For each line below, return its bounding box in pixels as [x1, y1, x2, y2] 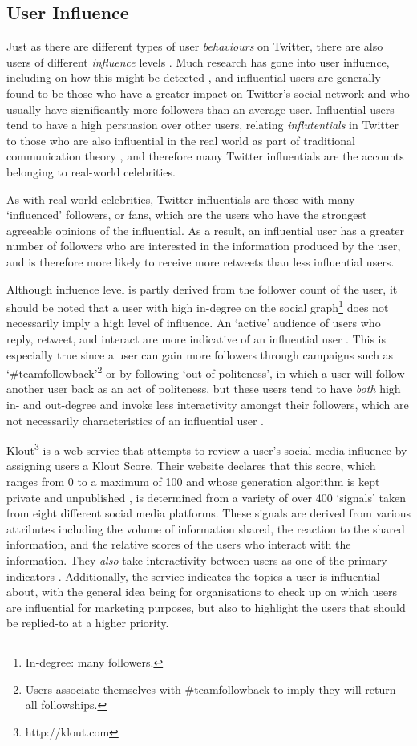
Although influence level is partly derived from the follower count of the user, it [6, 280, 398, 297]
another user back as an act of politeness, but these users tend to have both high [6, 380, 401, 397]
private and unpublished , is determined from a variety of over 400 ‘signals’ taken [6, 489, 406, 505]
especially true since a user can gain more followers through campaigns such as [6, 346, 394, 363]
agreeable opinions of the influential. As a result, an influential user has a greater [6, 221, 405, 238]
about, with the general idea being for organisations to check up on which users [6, 583, 397, 600]
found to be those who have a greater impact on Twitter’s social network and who [6, 84, 410, 101]
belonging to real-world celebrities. [6, 163, 176, 180]
